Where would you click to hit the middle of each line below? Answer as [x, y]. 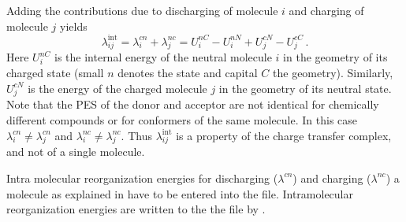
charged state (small [55, 73]
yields [73, 26]
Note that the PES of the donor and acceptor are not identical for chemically [193, 104]
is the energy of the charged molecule [117, 88]
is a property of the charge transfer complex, [284, 135]
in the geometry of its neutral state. [305, 88]
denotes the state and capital [188, 73]
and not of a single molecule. [76, 152]
